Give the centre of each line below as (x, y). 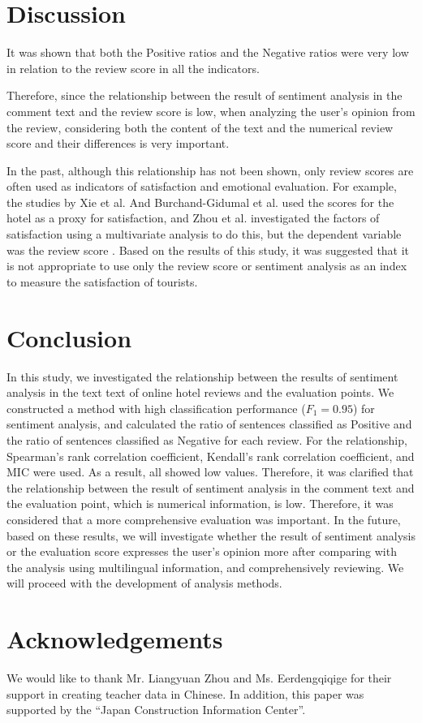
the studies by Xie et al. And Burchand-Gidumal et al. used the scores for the (200, 202)
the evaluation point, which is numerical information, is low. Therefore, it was (200, 504)
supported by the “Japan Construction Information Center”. (156, 710)
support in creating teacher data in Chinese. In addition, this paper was (185, 693)
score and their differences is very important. (118, 143)
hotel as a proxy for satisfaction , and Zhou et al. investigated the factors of (193, 218)
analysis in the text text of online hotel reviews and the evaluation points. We (200, 392)
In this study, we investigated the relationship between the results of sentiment (202, 376)
